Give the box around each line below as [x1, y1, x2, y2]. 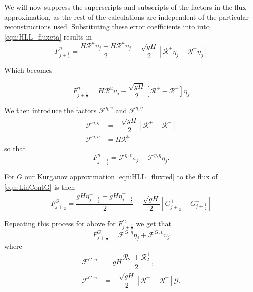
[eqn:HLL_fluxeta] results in [4, 31, 92, 42]
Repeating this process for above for [4, 218, 116, 229]
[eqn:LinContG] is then [4, 181, 75, 192]
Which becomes [4, 65, 53, 76]
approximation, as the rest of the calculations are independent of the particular [4, 11, 249, 22]
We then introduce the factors [4, 104, 97, 115]
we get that [136, 218, 171, 229]
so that [4, 142, 26, 153]
